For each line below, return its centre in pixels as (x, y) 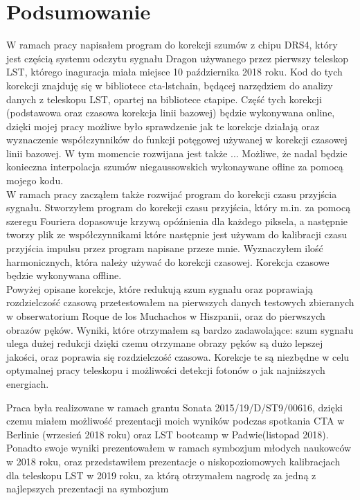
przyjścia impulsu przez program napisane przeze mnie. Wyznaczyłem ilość (165, 248)
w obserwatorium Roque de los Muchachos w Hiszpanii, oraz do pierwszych (166, 316)
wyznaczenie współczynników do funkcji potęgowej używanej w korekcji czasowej (177, 140)
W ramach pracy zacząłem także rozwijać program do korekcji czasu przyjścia (172, 194)
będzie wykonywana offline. (64, 275)
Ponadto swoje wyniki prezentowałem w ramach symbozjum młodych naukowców (179, 448)
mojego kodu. (35, 180)
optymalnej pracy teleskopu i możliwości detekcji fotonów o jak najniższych (166, 370)
